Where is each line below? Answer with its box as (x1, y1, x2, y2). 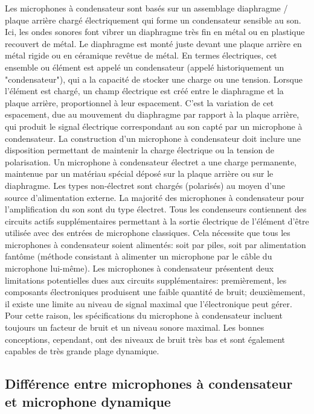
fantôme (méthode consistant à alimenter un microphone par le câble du (5, 250, 272, 263)
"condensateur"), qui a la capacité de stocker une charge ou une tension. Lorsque (5, 72, 303, 85)
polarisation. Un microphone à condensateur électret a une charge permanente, (5, 155, 296, 168)
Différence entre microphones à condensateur (5, 374, 293, 393)
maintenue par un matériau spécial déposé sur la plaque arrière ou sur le (5, 167, 274, 180)
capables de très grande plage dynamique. (5, 345, 159, 357)
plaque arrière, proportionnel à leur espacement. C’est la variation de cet (5, 96, 274, 109)
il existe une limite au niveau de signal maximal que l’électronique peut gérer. (5, 297, 292, 310)
